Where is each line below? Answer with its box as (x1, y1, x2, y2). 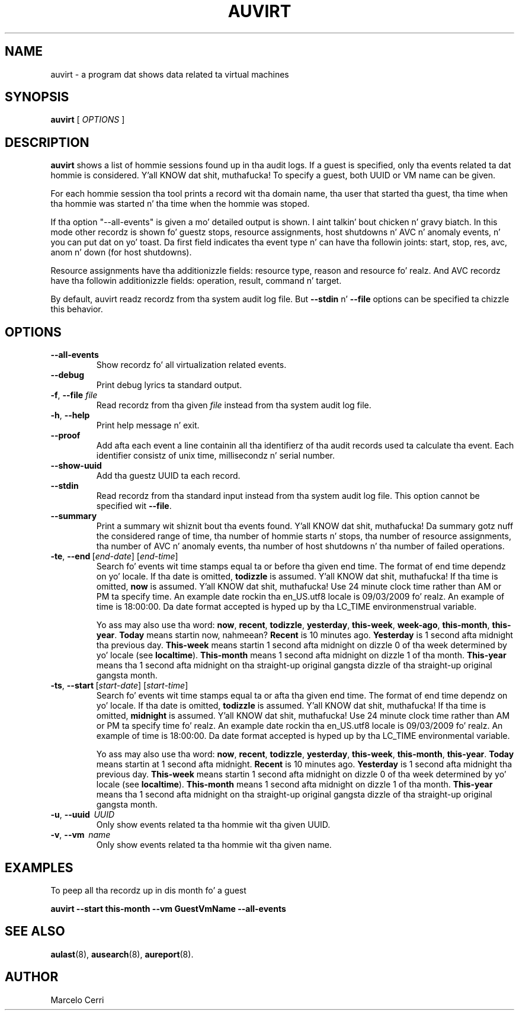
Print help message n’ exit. (96, 420, 200, 431)
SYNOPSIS (5, 89, 69, 105)
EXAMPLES (5, 860, 73, 875)
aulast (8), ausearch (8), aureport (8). (50, 949, 194, 959)
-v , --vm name (50, 830, 111, 840)
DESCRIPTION (5, 135, 89, 150)
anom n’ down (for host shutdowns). (50, 247, 192, 258)
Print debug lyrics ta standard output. (96, 380, 242, 390)
